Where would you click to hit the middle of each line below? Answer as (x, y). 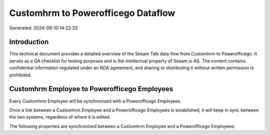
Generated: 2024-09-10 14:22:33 (43, 28)
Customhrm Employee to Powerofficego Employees (91, 89)
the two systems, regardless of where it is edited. (60, 117)
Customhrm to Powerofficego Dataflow (92, 13)
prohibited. (20, 75)
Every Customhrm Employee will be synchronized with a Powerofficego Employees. (95, 101)
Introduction (29, 42)
